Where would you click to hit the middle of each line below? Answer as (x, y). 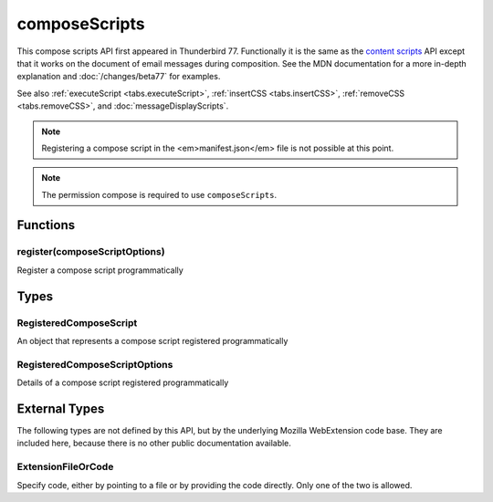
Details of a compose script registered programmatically (123, 382)
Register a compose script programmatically (100, 270)
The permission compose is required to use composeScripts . (159, 194)
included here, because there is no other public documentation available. (154, 444)
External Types (61, 408)
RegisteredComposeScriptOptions (95, 364)
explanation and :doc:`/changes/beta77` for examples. (119, 77)
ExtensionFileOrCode (65, 467)
